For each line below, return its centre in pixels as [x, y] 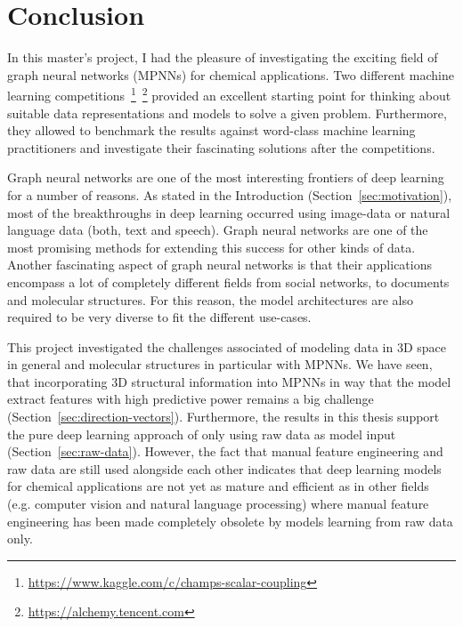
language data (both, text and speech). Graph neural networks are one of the [218, 230]
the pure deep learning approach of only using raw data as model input [202, 434]
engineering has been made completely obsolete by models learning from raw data [230, 521]
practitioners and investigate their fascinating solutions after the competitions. [221, 147]
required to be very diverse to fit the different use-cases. [159, 317]
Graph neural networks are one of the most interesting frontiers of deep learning [226, 177]
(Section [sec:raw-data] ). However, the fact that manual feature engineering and [225, 451]
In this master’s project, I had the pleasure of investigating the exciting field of [223, 57]
